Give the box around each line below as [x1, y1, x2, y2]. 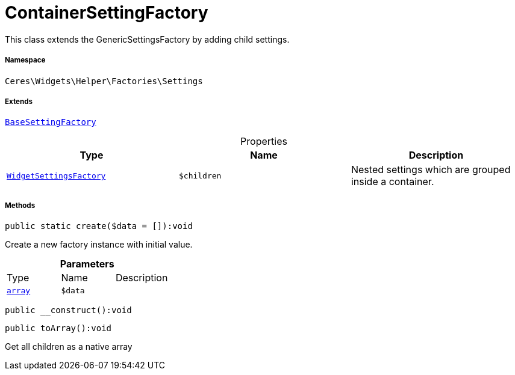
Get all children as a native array [5, 341, 133, 352]
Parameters [60, 258, 114, 270]
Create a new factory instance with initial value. [5, 239, 193, 250]
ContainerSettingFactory [5, 2, 208, 23]
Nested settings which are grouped [351, 163, 511, 176]
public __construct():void [5, 305, 132, 316]
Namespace [5, 56, 46, 65]
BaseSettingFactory [5, 117, 96, 127]
